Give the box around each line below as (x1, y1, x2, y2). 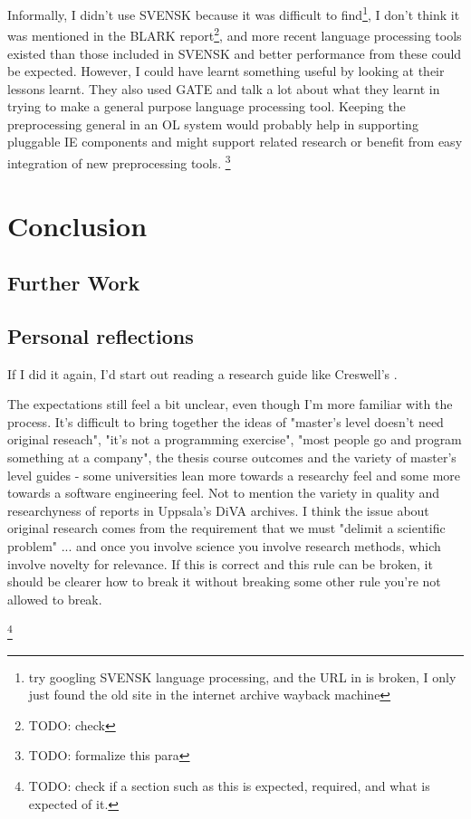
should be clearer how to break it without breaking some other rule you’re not (7, 572, 441, 591)
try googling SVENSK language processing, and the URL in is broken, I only (28, 667, 457, 686)
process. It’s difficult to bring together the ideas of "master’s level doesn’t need (7, 412, 444, 431)
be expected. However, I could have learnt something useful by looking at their (7, 62, 445, 81)
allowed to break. (7, 589, 102, 608)
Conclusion (7, 206, 148, 243)
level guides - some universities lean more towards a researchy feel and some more (7, 465, 460, 484)
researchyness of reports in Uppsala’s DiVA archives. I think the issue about (7, 500, 429, 519)
